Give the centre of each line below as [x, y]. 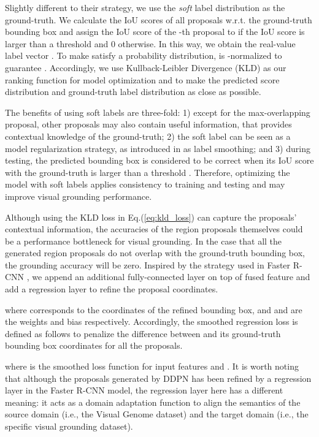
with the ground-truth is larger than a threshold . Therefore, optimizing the [148, 172]
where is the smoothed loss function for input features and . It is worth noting [152, 366]
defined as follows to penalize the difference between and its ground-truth [143, 333]
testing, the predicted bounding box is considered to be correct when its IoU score [159, 160]
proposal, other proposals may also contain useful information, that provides [148, 124]
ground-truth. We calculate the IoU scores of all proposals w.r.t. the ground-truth [159, 19]
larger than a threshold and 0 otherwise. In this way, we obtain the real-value [150, 43]
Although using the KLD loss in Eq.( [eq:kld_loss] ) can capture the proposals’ [151, 217]
